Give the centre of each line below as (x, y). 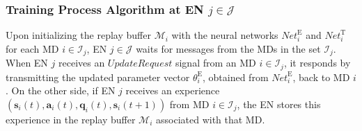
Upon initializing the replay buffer (78, 35)
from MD (189, 104)
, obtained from (236, 77)
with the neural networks (225, 35)
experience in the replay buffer (71, 119)
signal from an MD (215, 63)
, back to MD (321, 77)
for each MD (32, 48)
